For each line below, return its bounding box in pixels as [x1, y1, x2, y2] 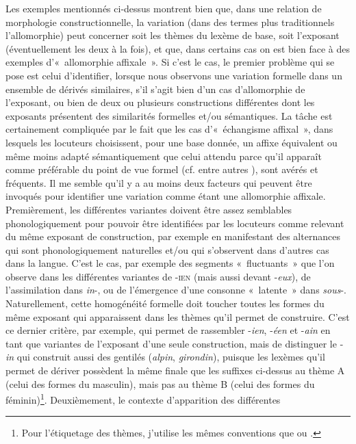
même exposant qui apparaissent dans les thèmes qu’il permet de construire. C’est [5, 309, 350, 324]
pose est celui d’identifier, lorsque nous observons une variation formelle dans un [5, 68, 342, 82]
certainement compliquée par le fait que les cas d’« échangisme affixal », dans [5, 122, 333, 136]
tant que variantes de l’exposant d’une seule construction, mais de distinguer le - [5, 336, 344, 350]
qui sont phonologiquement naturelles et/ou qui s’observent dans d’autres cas [5, 242, 329, 257]
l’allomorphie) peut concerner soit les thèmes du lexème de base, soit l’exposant [5, 28, 340, 42]
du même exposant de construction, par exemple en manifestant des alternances [5, 229, 340, 244]
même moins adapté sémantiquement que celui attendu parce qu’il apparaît [5, 148, 322, 163]
